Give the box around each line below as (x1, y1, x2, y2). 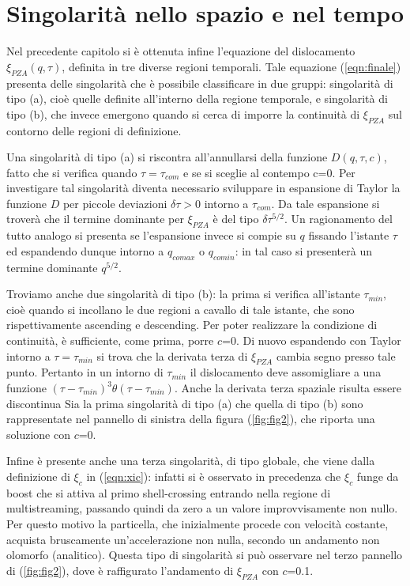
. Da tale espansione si (271, 195, 380, 211)
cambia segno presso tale (276, 347, 396, 364)
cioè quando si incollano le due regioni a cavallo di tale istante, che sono (6, 301, 355, 317)
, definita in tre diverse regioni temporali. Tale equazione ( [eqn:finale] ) (62, 58, 401, 74)
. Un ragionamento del (284, 210, 393, 227)
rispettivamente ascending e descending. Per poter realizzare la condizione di (6, 316, 378, 333)
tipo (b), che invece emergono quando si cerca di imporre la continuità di (6, 105, 360, 122)
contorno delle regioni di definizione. (6, 122, 182, 138)
